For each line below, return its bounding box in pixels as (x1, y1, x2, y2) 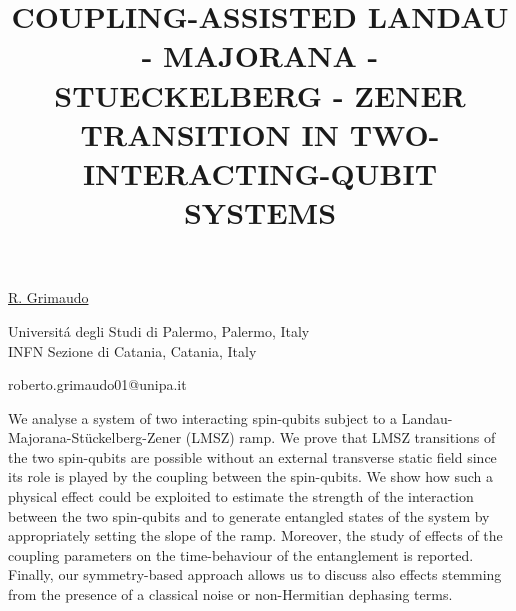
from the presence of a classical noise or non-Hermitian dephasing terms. (8, 584, 453, 605)
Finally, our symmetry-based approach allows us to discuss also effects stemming (8, 564, 502, 585)
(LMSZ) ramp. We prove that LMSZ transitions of (185, 427, 496, 448)
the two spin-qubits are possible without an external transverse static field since (8, 446, 497, 467)
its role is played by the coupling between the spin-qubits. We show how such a (8, 466, 494, 487)
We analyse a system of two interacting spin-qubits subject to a (8, 407, 397, 428)
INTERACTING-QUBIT (82, 152, 438, 193)
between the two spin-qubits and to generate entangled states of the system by (8, 505, 490, 526)
